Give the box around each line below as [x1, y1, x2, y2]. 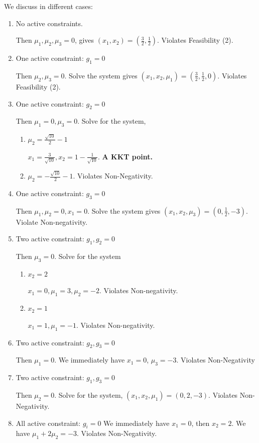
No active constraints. [16, 18, 83, 28]
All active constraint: [16, 417, 81, 428]
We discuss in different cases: [4, 1, 93, 11]
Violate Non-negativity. [16, 216, 88, 227]
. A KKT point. [97, 151, 153, 161]
